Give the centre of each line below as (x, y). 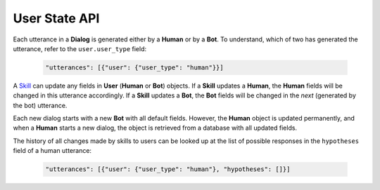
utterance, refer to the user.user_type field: (80, 48)
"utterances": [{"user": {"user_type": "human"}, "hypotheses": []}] (168, 169)
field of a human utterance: (52, 151)
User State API (56, 18)
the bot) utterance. (40, 105)
